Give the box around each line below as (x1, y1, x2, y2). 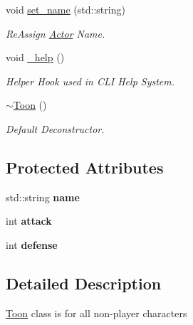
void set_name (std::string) (6, 2, 125, 16)
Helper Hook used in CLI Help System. (6, 73, 175, 88)
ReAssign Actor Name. (6, 26, 105, 41)
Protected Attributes (6, 156, 164, 178)
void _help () (6, 50, 65, 65)
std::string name (6, 189, 80, 204)
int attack (6, 213, 52, 228)
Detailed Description (6, 272, 162, 294)
